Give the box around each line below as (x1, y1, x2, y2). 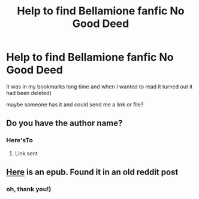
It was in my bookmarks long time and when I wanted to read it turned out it (6, 82, 193, 90)
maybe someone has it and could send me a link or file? (6, 100, 144, 108)
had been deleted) (6, 89, 52, 96)
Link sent (14, 149, 38, 157)
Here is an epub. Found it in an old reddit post (6, 167, 179, 177)
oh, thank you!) (6, 185, 52, 193)
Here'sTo (6, 136, 33, 145)
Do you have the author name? (6, 118, 123, 128)
